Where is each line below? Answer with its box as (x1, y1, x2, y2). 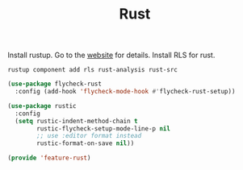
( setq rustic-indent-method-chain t (15, 117, 138, 125)
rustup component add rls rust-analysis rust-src (7, 66, 178, 74)
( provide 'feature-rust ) (7, 154, 91, 162)
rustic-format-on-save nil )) (36, 139, 135, 147)
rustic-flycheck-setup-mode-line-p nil (36, 124, 171, 133)
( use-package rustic (7, 102, 78, 110)
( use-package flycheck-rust (7, 80, 103, 89)
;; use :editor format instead (36, 132, 142, 140)
